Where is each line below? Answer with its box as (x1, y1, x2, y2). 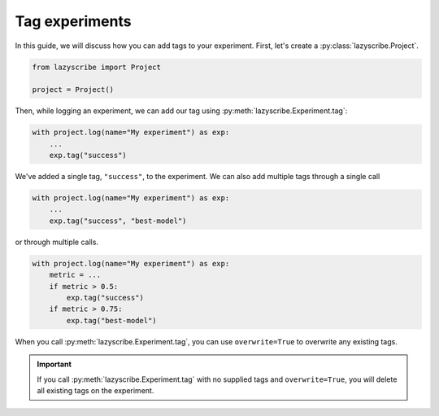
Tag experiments (15, 12, 132, 30)
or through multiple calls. (15, 237, 99, 247)
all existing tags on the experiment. (37, 385, 154, 395)
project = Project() (32, 85, 114, 94)
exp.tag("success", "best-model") (49, 216, 187, 226)
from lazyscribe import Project (32, 62, 162, 72)
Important (37, 359, 72, 370)
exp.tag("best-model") (66, 316, 158, 325)
